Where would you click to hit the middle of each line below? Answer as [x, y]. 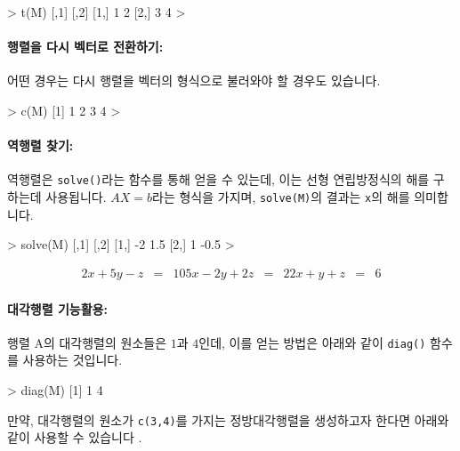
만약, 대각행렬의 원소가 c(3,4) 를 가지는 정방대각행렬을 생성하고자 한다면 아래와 [228, 419]
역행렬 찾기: [40, 145]
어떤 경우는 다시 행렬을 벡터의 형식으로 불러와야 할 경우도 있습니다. [194, 81]
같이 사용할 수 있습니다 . [75, 437]
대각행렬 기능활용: [57, 308]
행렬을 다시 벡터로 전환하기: [85, 47]
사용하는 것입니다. [73, 360]
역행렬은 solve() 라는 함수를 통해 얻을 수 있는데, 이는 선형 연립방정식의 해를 [218, 179]
